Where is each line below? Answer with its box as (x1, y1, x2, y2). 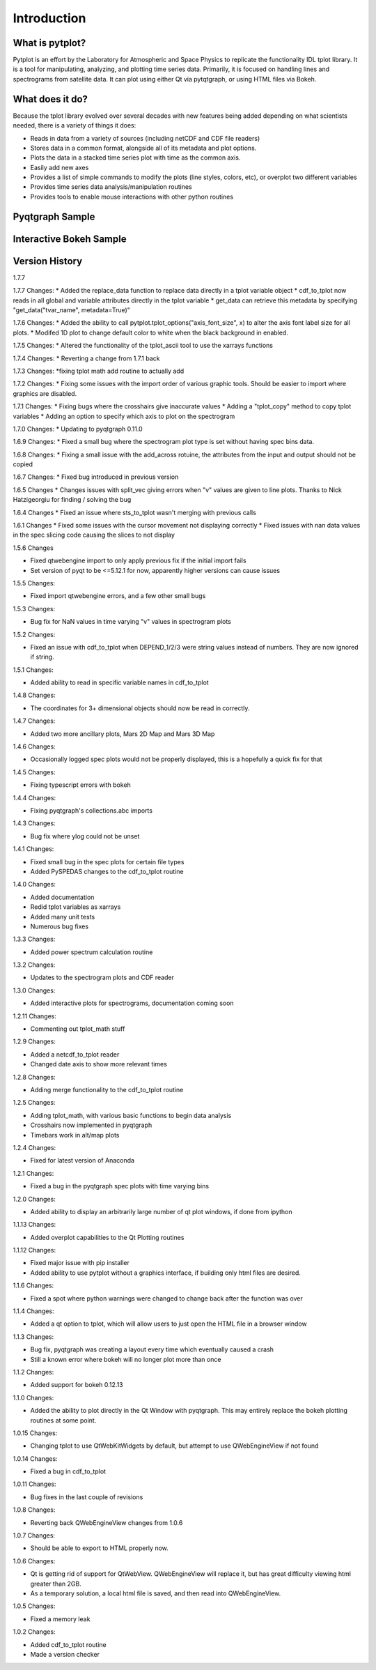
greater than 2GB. (30, 1579, 81, 1588)
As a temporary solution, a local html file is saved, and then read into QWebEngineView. (30, 1589, 281, 1598)
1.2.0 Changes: (13, 1195, 56, 1203)
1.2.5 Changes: (13, 1098, 56, 1107)
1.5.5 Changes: (13, 579, 56, 587)
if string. (30, 652, 55, 661)
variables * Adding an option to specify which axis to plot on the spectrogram (13, 412, 235, 420)
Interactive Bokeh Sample (13, 233, 127, 245)
